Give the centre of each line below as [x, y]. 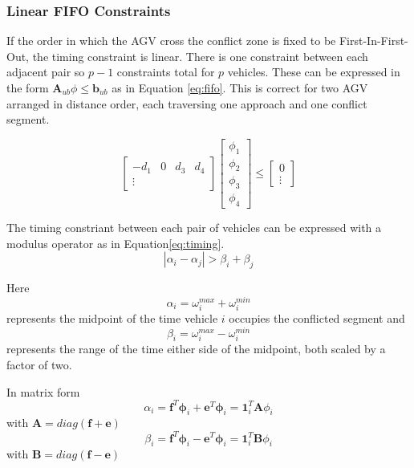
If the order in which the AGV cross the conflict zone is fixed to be [171, 41]
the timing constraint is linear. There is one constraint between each [200, 56]
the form [28, 87]
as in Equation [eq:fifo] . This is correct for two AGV [240, 87]
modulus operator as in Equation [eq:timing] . [116, 243]
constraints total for [166, 72]
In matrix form [43, 391]
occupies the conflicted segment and [317, 317]
